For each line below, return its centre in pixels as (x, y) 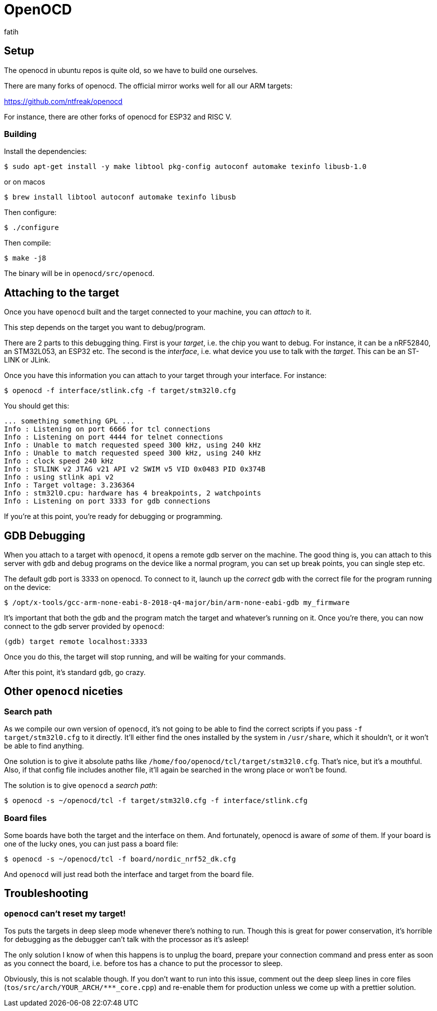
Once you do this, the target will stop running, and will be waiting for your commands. (145, 657)
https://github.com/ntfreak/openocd (63, 101)
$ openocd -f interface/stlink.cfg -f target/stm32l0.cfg (120, 391)
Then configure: (30, 212)
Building (20, 134)
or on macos (25, 182)
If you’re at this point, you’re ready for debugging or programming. (113, 516)
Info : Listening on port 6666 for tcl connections (107, 429)
